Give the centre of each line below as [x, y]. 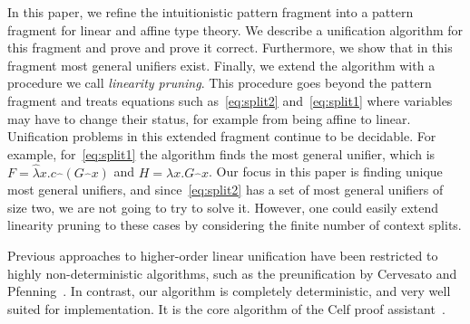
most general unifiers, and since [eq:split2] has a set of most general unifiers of [225, 190]
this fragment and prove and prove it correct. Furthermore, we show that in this [230, 48]
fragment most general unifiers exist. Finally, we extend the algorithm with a [221, 65]
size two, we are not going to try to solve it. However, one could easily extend [223, 207]
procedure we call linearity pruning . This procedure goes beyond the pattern [220, 83]
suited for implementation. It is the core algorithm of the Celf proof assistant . [226, 308]
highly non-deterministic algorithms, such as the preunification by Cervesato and [232, 273]
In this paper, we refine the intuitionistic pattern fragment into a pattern [211, 12]
